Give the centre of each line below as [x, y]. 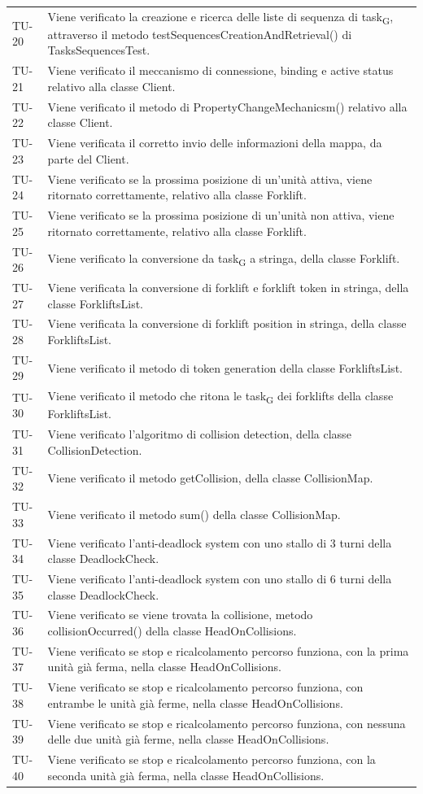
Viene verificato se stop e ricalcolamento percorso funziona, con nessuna [227, 723]
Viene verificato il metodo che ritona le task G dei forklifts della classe [220, 397]
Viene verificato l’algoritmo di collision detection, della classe [199, 434]
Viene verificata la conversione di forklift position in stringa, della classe [227, 323]
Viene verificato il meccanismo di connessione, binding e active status [220, 70]
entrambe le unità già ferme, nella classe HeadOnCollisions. [195, 702]
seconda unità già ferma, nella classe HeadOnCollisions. [186, 775]
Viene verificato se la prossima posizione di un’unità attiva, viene [210, 179]
